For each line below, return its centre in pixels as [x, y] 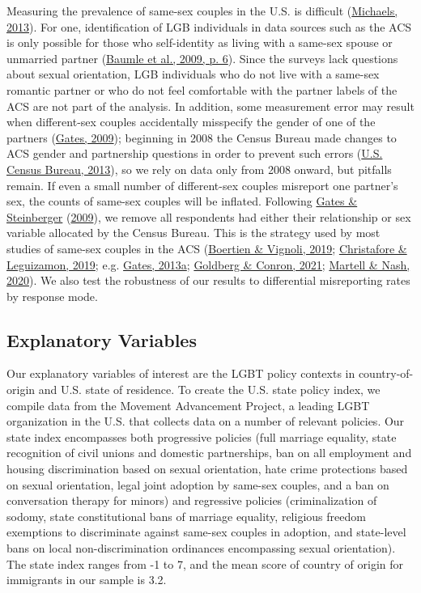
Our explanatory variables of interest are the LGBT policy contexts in [181, 373]
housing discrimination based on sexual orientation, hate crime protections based [207, 469]
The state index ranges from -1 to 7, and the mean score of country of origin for [205, 563]
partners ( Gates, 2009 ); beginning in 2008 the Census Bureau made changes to [202, 137]
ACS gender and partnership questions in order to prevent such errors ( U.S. [195, 153]
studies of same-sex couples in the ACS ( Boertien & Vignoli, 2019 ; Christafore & [207, 248]
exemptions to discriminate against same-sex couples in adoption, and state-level [206, 532]
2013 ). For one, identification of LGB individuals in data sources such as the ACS [209, 26]
